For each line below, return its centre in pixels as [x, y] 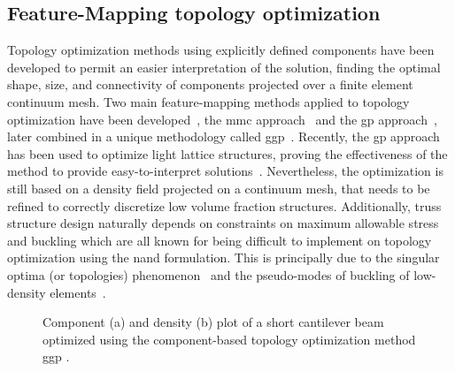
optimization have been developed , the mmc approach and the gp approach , [222, 119]
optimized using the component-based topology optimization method [229, 339]
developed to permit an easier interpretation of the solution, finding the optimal [224, 67]
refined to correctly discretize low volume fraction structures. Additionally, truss [224, 205]
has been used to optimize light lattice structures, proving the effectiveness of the [227, 153]
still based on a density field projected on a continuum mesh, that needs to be [219, 188]
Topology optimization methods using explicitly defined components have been [221, 50]
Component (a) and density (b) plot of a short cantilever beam [213, 322]
